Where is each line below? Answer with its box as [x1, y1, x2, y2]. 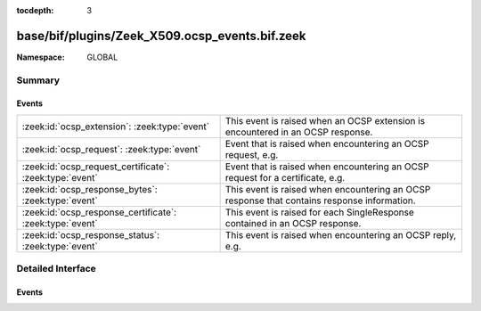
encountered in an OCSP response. [224, 126, 373, 138]
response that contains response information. [224, 194, 416, 207]
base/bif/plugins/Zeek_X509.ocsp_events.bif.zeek [16, 28, 306, 44]
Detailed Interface [16, 263, 97, 275]
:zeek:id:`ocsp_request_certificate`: [21, 160, 170, 173]
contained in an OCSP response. [224, 217, 362, 229]
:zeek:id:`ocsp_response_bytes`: [21, 183, 158, 195]
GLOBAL [86, 52, 118, 62]
